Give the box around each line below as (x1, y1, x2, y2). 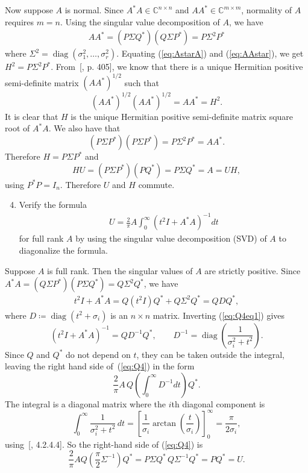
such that (124, 76, 159, 89)
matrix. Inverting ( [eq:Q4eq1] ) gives (152, 309, 285, 321)
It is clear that (5, 110, 58, 122)
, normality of (241, 4, 292, 16)
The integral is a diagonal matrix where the (5, 397, 166, 410)
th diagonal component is (171, 397, 265, 410)
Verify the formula (19, 198, 87, 211)
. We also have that (48, 122, 121, 134)
